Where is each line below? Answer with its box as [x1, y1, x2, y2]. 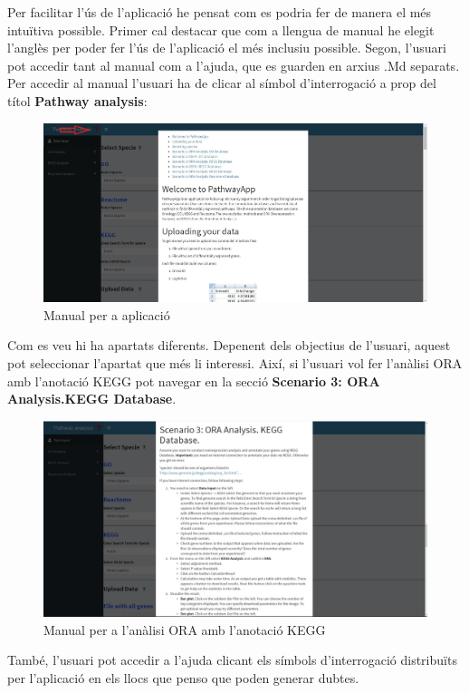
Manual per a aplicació [43, 305, 170, 324]
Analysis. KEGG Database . [7, 389, 177, 408]
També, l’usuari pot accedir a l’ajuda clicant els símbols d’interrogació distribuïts [7, 650, 457, 669]
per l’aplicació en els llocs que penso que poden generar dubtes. [7, 668, 359, 687]
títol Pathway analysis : [7, 91, 148, 110]
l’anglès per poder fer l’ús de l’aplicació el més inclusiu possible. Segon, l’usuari [7, 38, 446, 57]
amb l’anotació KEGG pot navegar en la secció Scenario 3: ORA [7, 371, 380, 390]
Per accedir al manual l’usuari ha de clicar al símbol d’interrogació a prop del [7, 73, 436, 93]
